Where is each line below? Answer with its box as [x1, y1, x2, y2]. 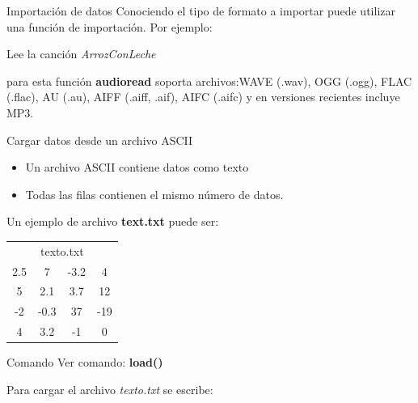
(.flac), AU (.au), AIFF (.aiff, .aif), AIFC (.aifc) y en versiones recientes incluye [6, 88, 400, 105]
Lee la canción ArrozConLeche [6, 45, 156, 62]
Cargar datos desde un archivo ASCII [6, 131, 193, 148]
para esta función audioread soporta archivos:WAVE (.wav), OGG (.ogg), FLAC [6, 72, 412, 89]
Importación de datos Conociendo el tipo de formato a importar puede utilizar [6, 2, 395, 19]
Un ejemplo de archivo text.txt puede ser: [6, 213, 219, 230]
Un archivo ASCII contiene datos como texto [25, 159, 249, 176]
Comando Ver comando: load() [6, 354, 163, 371]
